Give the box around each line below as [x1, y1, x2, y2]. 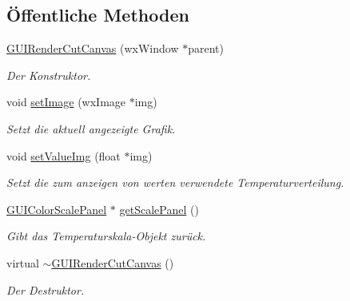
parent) [188, 40, 224, 57]
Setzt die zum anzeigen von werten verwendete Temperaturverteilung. [6, 174, 344, 191]
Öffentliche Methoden [6, 2, 189, 27]
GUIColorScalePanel [6, 200, 107, 217]
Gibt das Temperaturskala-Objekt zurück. [6, 228, 206, 244]
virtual [6, 254, 39, 271]
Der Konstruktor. [6, 66, 91, 83]
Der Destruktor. [6, 281, 85, 298]
